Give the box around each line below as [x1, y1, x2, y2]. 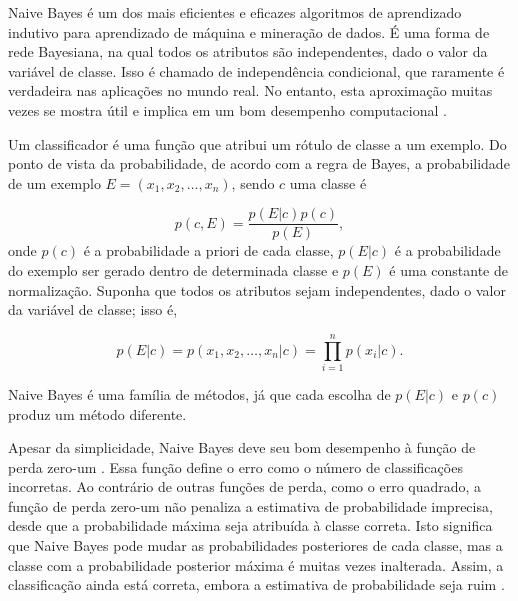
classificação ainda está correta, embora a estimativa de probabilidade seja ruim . [8, 574, 505, 595]
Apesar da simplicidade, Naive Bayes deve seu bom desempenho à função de [8, 437, 476, 458]
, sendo [231, 172, 275, 193]
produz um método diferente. [8, 403, 187, 424]
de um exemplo [8, 172, 101, 193]
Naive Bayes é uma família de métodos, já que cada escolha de [8, 383, 391, 404]
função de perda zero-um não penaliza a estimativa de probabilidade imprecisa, [8, 495, 493, 516]
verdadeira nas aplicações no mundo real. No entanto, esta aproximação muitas [8, 80, 493, 101]
